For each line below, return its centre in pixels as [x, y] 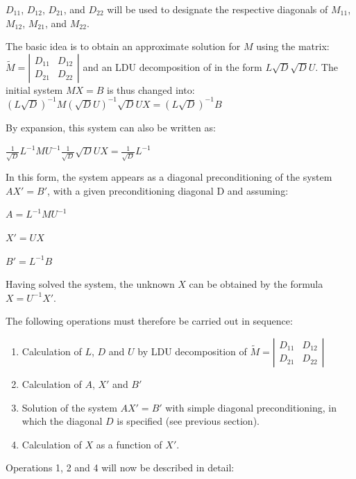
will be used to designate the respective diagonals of [218, 9]
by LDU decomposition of [192, 351]
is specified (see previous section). [188, 421]
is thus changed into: [151, 89]
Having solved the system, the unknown [90, 284]
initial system [34, 89]
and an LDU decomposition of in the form [172, 66]
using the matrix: [293, 46]
